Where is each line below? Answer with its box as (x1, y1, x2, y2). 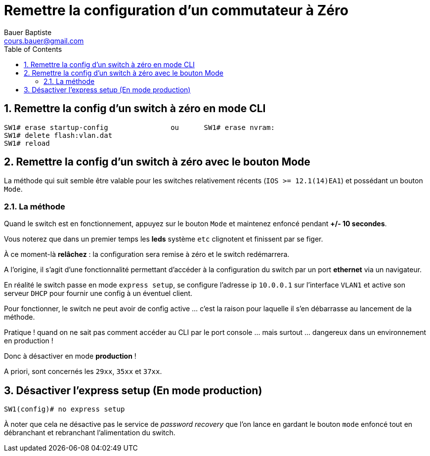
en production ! (4, 336, 53, 345)
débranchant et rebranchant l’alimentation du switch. (4, 428, 175, 437)
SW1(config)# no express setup (4, 405, 125, 414)
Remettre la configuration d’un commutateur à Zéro (4, 2, 348, 19)
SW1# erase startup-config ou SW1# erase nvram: (4, 123, 275, 131)
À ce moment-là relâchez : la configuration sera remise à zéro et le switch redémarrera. (4, 250, 290, 259)
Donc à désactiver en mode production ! (4, 352, 136, 361)
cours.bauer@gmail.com (4, 36, 84, 45)
